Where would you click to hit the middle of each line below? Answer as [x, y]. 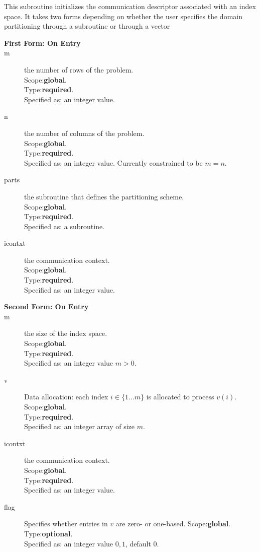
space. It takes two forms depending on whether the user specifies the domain [123, 16]
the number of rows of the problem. [79, 69]
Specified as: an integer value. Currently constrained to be [113, 162]
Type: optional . [48, 533]
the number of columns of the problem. [84, 133]
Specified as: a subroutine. [64, 226]
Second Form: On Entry [46, 306]
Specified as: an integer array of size [79, 426]
